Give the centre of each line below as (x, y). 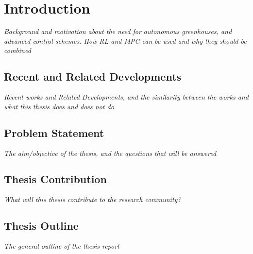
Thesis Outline (41, 226)
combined (17, 50)
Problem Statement (54, 132)
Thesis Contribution (55, 179)
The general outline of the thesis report (62, 246)
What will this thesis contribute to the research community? (93, 199)
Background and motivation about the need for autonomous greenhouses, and (118, 31)
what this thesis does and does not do (59, 106)
